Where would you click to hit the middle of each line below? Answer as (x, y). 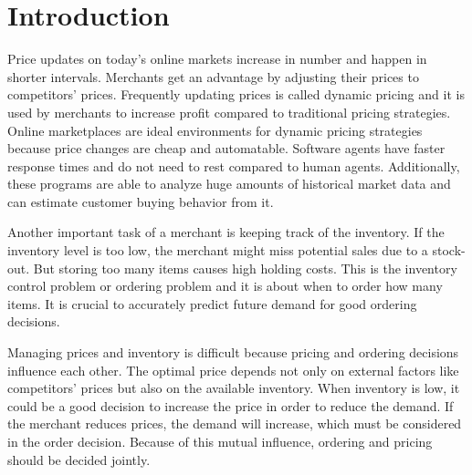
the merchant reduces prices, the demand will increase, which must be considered (235, 423)
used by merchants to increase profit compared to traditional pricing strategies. (229, 112)
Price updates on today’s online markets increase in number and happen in (217, 59)
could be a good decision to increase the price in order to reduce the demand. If (231, 405)
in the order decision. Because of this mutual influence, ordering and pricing (220, 441)
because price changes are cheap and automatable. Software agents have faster (226, 148)
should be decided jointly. (79, 459)
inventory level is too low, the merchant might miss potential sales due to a (218, 250)
